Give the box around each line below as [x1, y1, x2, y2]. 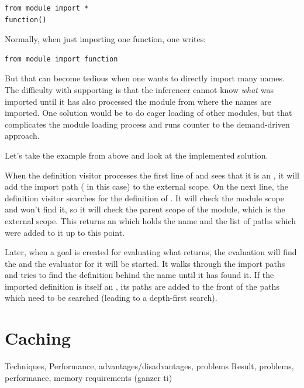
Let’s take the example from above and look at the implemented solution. [5, 149, 268, 161]
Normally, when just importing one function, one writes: [5, 33, 206, 45]
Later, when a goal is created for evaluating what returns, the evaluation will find [5, 246, 297, 258]
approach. [5, 129, 40, 142]
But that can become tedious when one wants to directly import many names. [5, 72, 285, 84]
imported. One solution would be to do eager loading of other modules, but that [5, 107, 292, 119]
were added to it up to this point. [5, 226, 125, 238]
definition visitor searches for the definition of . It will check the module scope [5, 191, 284, 204]
